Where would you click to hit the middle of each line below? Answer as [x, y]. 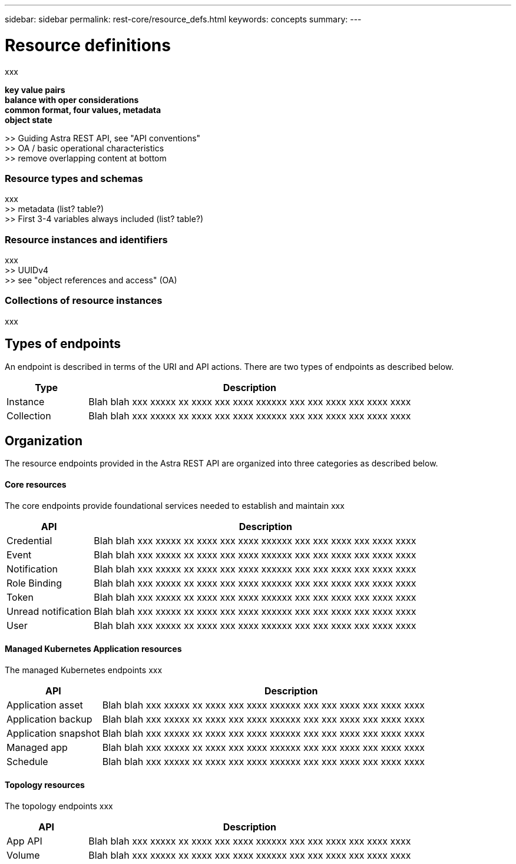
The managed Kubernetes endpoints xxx [84, 670]
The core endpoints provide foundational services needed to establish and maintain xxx [175, 505]
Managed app [37, 747]
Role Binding [34, 583]
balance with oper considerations [72, 100]
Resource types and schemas [74, 178]
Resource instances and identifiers [86, 239]
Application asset [45, 705]
